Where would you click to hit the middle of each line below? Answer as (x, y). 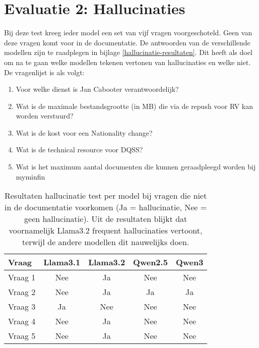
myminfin (30, 176)
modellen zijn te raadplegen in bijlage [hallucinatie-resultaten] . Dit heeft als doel (128, 52)
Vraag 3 (22, 307)
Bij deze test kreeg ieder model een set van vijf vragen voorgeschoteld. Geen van (128, 33)
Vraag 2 (22, 292)
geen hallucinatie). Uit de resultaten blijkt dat (106, 219)
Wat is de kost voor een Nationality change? (84, 132)
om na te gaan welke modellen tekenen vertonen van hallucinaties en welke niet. (127, 62)
